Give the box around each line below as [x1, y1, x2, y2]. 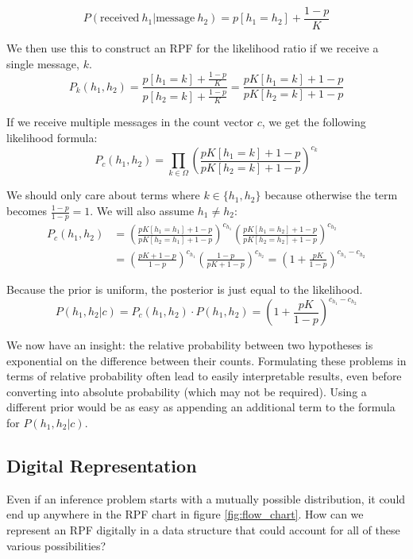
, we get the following [261, 114, 366, 130]
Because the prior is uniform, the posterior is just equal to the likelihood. [6, 280, 363, 297]
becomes [6, 202, 48, 219]
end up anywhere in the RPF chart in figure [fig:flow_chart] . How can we [6, 506, 364, 522]
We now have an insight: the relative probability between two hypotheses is [6, 337, 373, 353]
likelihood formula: [6, 129, 98, 145]
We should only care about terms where [6, 187, 200, 203]
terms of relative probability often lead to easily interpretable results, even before [6, 368, 402, 384]
